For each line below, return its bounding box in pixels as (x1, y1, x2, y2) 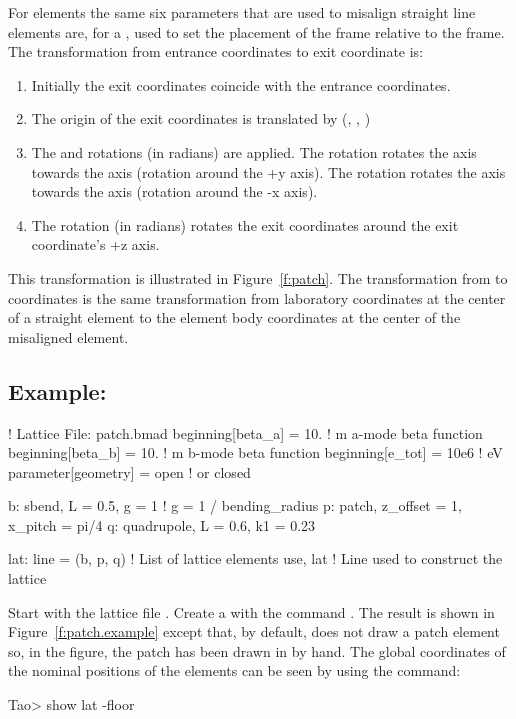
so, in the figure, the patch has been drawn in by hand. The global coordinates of (8, 640, 506, 661)
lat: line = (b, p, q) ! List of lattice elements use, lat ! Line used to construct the (8, 548, 503, 569)
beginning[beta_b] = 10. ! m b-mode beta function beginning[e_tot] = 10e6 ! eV (8, 442, 503, 463)
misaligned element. (8, 326, 129, 347)
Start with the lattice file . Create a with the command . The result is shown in (8, 601, 495, 622)
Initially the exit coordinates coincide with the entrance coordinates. (31, 74, 451, 95)
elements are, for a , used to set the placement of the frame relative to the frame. (8, 21, 505, 42)
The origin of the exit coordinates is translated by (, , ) (31, 108, 371, 129)
